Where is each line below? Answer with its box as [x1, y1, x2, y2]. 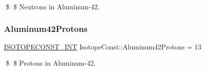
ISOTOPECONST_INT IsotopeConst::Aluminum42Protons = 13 [4, 41, 202, 51]
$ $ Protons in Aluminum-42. [5, 58, 96, 68]
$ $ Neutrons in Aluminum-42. [5, 1, 100, 11]
